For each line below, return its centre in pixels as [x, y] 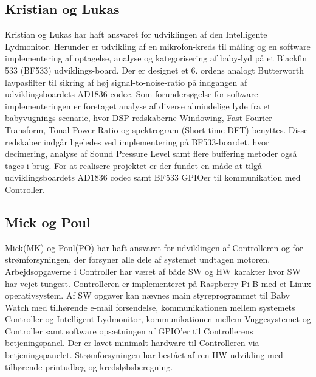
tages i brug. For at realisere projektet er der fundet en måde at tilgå [133, 165]
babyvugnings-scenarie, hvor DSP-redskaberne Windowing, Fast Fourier [139, 118]
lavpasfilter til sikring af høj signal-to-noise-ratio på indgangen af [126, 82]
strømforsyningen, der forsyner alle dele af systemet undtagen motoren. [138, 259]
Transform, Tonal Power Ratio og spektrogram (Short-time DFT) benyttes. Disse [156, 129]
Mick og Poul [48, 222]
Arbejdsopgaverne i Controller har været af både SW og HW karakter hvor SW [153, 271]
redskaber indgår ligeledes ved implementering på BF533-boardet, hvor [137, 141]
